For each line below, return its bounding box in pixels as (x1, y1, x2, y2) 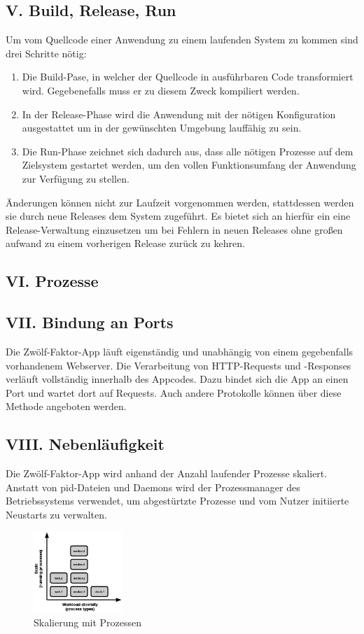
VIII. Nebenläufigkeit (6, 433, 164, 455)
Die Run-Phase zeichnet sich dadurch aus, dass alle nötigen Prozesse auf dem (22, 143, 353, 158)
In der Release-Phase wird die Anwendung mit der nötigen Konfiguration (22, 106, 336, 121)
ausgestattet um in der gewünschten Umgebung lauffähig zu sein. (22, 120, 302, 135)
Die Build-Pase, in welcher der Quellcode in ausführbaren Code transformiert (22, 69, 353, 84)
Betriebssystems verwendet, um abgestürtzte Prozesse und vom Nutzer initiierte (6, 493, 349, 508)
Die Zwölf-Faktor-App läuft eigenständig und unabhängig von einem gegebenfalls (6, 344, 353, 358)
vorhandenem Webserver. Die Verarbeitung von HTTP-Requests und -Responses (6, 358, 351, 372)
